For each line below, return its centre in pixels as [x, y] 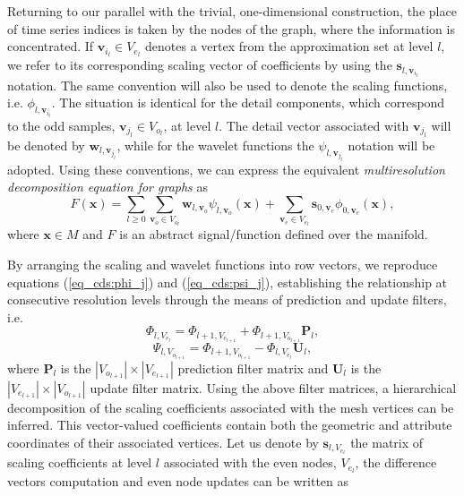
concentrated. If [51, 46]
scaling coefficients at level [80, 462]
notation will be [391, 145]
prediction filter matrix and [253, 368]
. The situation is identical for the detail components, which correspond [248, 103]
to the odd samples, [61, 125]
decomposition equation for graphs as [108, 187]
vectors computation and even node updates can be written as [178, 481]
